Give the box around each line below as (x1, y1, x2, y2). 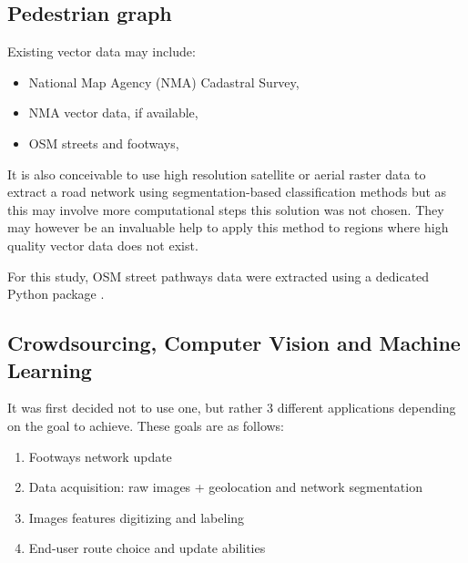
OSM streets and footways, (28, 133, 179, 152)
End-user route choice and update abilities (28, 538, 266, 558)
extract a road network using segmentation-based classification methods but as (7, 182, 447, 201)
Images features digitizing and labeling (28, 507, 245, 527)
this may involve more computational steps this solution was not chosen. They (7, 200, 444, 219)
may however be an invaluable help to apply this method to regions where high (7, 218, 449, 237)
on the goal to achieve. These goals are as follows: (7, 415, 285, 435)
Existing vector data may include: (7, 42, 196, 61)
